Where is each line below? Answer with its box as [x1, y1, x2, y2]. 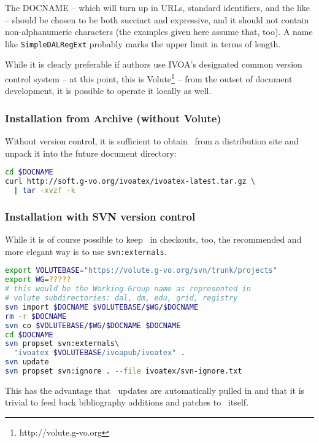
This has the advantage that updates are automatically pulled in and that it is [5, 383, 305, 396]
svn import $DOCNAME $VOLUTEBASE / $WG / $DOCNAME [5, 302, 199, 312]
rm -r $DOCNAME [5, 312, 67, 321]
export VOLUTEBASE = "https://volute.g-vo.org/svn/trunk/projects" [5, 266, 277, 275]
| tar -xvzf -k [13, 186, 75, 195]
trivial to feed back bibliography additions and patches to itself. [5, 396, 249, 409]
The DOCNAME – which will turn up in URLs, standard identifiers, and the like [5, 1, 310, 14]
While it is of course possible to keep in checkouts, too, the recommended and [5, 233, 302, 246]
